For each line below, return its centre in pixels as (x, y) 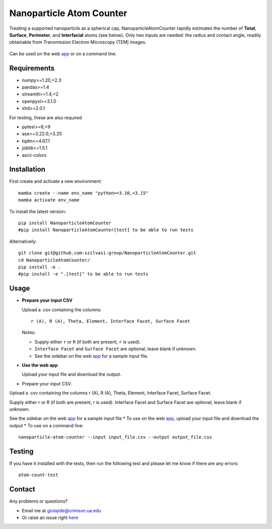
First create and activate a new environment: (56, 181)
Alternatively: (23, 241)
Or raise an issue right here (50, 518)
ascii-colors (34, 155)
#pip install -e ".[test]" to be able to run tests (83, 274)
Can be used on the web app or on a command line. (63, 53)
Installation (27, 170)
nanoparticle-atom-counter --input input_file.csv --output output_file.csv (115, 437)
